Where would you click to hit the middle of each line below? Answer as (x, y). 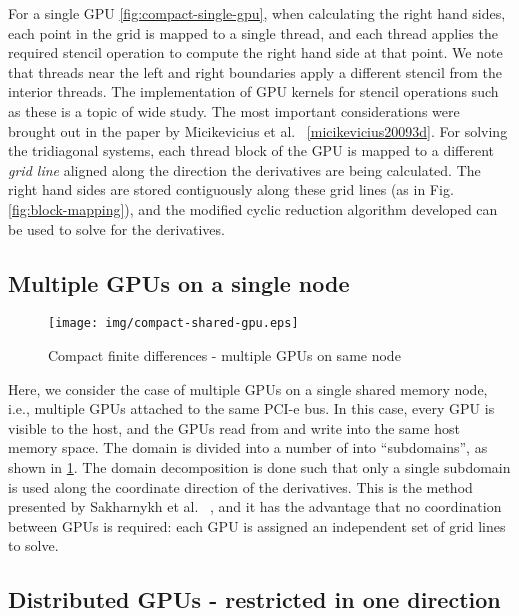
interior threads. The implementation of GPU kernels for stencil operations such (253, 91)
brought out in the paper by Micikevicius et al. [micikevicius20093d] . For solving (258, 130)
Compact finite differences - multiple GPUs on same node (224, 354)
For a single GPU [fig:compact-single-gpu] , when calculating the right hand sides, (257, 13)
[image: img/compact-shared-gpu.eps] (173, 323)
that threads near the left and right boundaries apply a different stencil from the (255, 71)
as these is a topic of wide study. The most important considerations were (234, 110)
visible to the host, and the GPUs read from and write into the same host (234, 427)
